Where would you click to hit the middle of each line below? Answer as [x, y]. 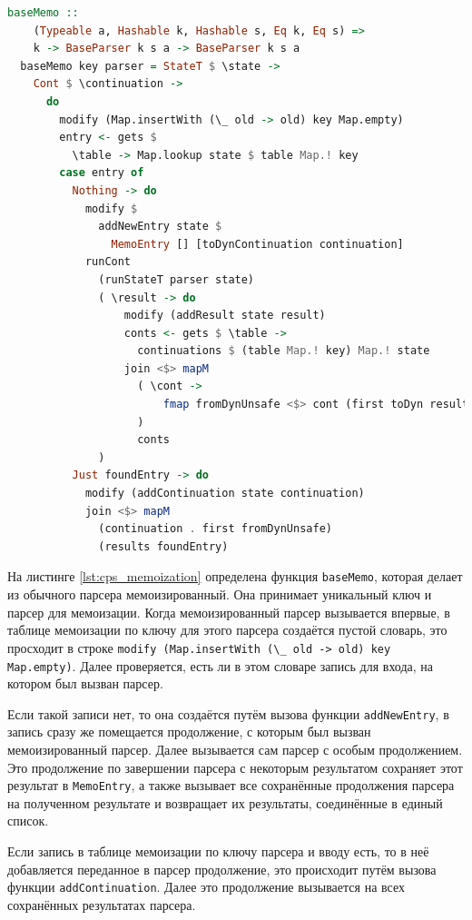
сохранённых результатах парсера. [102, 904]
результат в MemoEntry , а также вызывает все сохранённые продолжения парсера [231, 785]
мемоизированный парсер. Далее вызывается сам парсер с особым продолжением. [235, 749]
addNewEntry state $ [160, 227]
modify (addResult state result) [225, 316]
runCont [108, 262]
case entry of [102, 173]
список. [28, 821]
